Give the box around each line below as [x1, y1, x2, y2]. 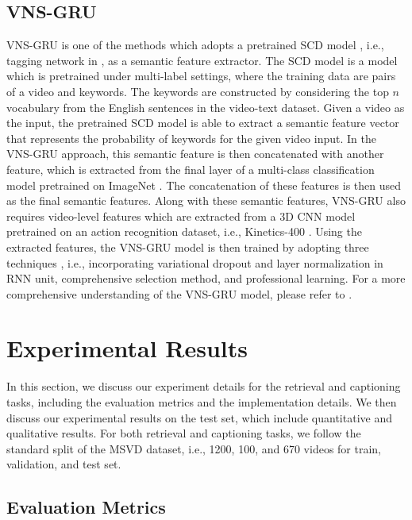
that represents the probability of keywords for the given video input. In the [6, 129, 376, 146]
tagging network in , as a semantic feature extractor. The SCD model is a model [6, 52, 398, 68]
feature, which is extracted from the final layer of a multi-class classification [6, 160, 375, 177]
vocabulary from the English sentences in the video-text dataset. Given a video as [6, 98, 405, 115]
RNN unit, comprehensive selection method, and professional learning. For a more [6, 270, 406, 287]
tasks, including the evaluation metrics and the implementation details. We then [6, 394, 397, 410]
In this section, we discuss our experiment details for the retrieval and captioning [6, 378, 401, 395]
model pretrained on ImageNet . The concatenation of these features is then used [6, 176, 402, 193]
